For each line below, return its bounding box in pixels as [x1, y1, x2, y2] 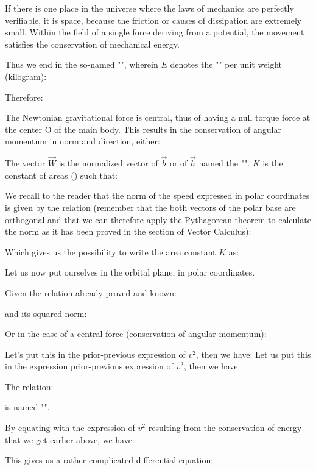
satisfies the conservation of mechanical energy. [5, 37, 180, 50]
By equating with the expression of [5, 421, 135, 434]
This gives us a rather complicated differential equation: [5, 454, 214, 466]
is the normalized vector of [58, 157, 158, 169]
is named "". [5, 401, 50, 413]
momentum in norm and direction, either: [5, 135, 160, 148]
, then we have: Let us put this [195, 347, 311, 360]
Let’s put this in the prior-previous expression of [5, 347, 186, 360]
